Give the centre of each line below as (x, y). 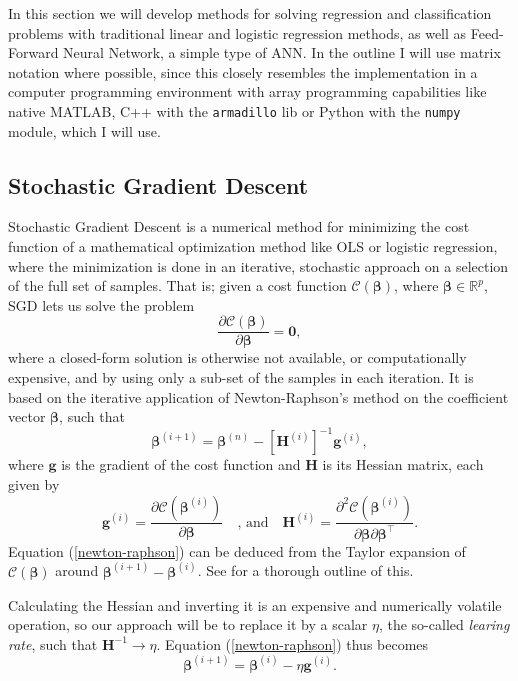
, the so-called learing (444, 624)
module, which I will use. (84, 130)
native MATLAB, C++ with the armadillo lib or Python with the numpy (234, 110)
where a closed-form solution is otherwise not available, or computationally (237, 357)
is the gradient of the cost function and (181, 464)
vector (27, 416)
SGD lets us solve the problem (101, 304)
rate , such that (53, 643)
